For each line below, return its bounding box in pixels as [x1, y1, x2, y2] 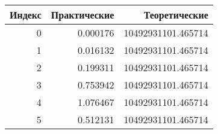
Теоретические [143, 8, 208, 22]
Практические [51, 8, 114, 22]
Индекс [10, 8, 42, 22]
